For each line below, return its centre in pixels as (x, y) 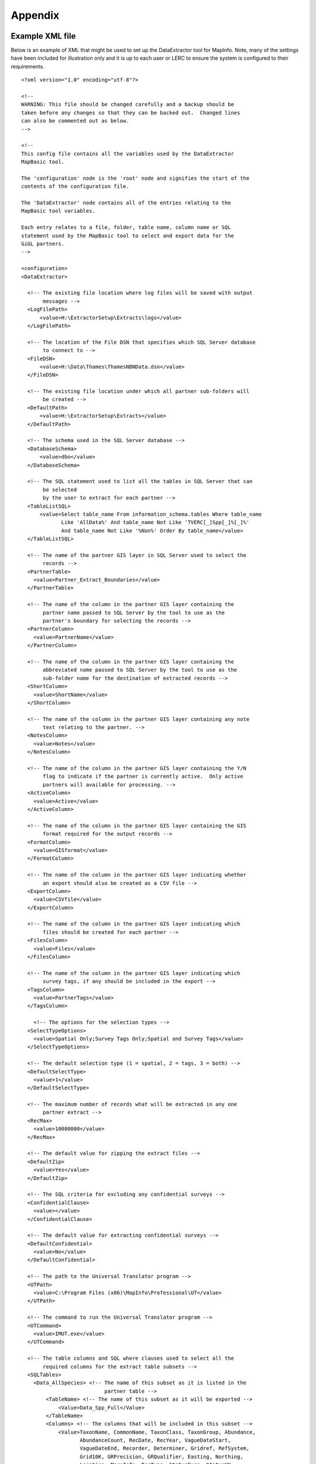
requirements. (28, 66)
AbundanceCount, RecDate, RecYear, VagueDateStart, (155, 1440)
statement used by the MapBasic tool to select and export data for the (128, 235)
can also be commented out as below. (75, 121)
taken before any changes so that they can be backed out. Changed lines (131, 112)
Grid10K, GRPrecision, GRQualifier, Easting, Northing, (162, 1456)
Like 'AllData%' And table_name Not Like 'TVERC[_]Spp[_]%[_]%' (155, 522)
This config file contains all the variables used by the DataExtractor (128, 153)
